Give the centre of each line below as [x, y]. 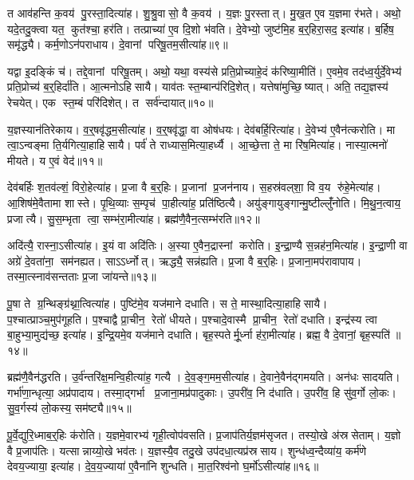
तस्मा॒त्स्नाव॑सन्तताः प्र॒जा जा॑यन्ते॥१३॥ [82, 276]
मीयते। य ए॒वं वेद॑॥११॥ [55, 160]
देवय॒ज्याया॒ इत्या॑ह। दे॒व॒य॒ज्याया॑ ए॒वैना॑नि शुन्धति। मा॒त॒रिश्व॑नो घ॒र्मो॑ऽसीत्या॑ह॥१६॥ [163, 466]
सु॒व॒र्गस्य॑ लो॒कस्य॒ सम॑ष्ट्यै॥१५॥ [69, 408]
